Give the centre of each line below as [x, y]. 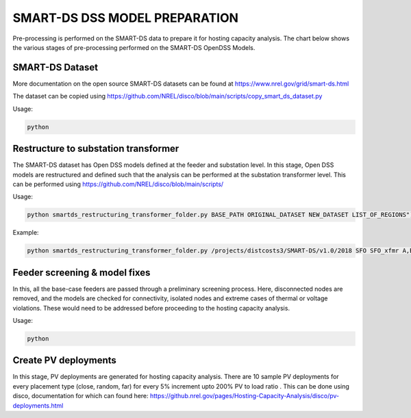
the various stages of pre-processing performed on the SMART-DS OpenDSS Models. [134, 47]
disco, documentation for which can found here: [80, 396]
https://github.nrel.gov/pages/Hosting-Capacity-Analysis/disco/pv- [245, 396]
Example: [26, 233]
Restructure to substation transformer [96, 149]
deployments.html [38, 405]
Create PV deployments [64, 360]
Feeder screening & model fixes [82, 273]
